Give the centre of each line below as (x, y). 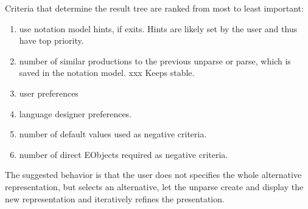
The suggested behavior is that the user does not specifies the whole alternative (153, 175)
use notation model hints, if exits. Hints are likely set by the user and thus (158, 28)
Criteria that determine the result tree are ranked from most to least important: (154, 8)
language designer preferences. (75, 113)
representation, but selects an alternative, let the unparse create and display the (154, 186)
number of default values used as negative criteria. (113, 134)
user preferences (49, 93)
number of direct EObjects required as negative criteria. (124, 154)
